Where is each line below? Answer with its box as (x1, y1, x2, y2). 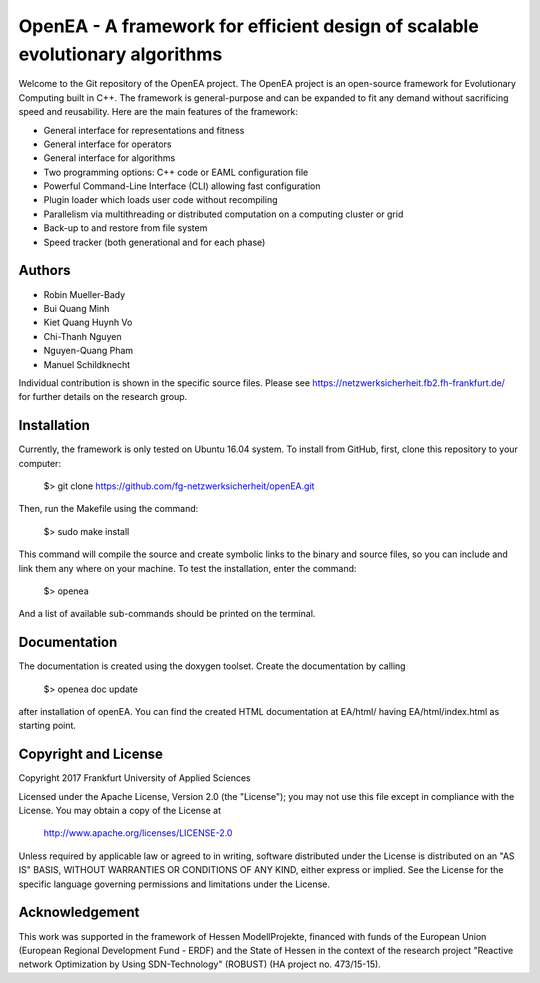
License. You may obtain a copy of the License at (18, 805, 222, 817)
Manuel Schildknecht (43, 358, 131, 370)
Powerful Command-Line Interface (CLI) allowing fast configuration (43, 180, 321, 192)
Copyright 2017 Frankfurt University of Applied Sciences (18, 772, 251, 784)
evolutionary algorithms (18, 43, 223, 65)
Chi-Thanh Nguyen (43, 330, 122, 342)
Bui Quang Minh (43, 302, 110, 314)
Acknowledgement (18, 904, 140, 921)
